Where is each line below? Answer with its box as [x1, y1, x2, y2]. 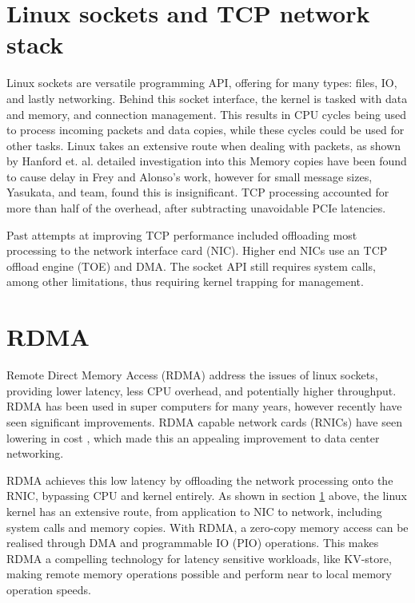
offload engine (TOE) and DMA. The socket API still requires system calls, [6, 257, 376, 274]
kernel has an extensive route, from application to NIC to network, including [6, 502, 382, 519]
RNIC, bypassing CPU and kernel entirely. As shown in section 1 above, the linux [6, 487, 407, 504]
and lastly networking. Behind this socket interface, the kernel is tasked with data [6, 89, 408, 106]
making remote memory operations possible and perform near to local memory [6, 565, 392, 582]
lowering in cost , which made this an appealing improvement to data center [6, 429, 380, 446]
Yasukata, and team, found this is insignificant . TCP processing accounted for [6, 184, 389, 200]
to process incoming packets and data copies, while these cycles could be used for [6, 121, 405, 138]
